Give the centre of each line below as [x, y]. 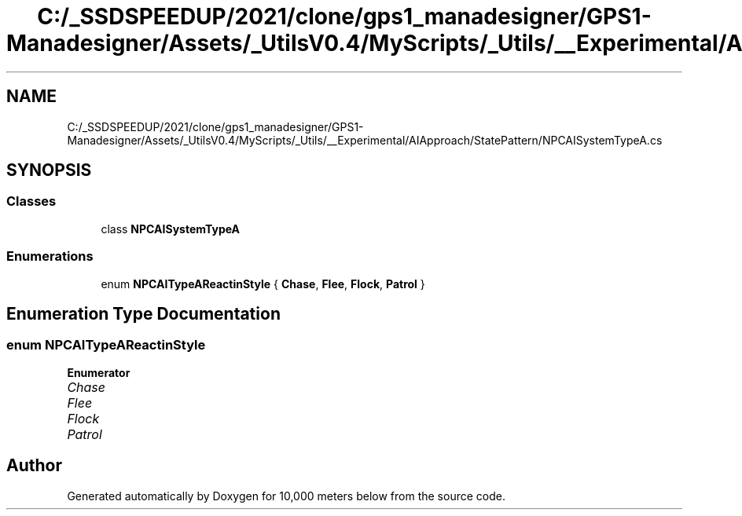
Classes [31, 201]
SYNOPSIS [49, 170]
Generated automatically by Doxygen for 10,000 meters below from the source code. [286, 496]
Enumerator [99, 372]
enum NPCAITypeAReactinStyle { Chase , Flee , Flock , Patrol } [263, 284]
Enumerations [50, 256]
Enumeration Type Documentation [143, 313]
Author [34, 466]
